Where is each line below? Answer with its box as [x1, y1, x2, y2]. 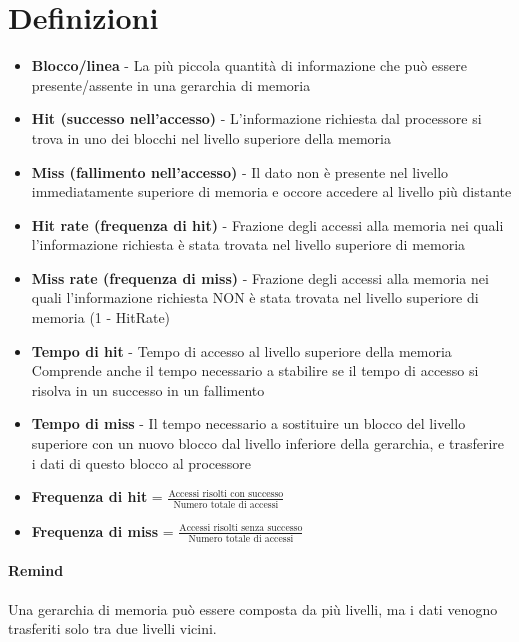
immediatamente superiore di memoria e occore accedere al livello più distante [31, 181, 512, 202]
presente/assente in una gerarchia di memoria [31, 74, 311, 95]
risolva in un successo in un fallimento [31, 379, 265, 400]
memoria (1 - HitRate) [31, 307, 171, 328]
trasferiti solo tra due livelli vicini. [8, 618, 217, 639]
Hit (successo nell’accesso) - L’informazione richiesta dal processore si [31, 108, 482, 129]
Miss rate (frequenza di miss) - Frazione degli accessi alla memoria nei [31, 267, 489, 288]
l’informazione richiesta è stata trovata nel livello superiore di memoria [31, 234, 466, 255]
